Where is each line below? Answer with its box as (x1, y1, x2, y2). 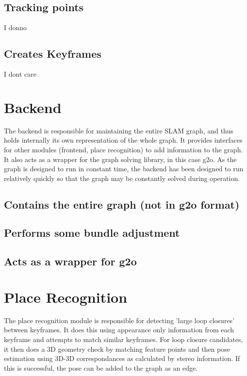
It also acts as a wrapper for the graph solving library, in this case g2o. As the (4, 154, 237, 164)
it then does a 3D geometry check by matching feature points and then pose (4, 343, 230, 354)
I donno (4, 22, 27, 33)
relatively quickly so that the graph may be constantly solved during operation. (4, 173, 240, 183)
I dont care (4, 69, 36, 79)
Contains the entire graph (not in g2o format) (4, 196, 240, 212)
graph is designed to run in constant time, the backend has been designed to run (4, 163, 244, 174)
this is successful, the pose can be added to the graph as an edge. (4, 362, 198, 373)
